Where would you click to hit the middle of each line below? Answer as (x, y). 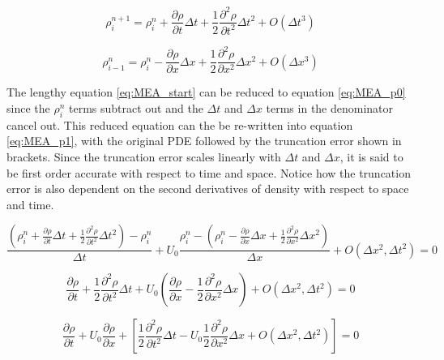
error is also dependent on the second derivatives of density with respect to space (208, 189)
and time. (30, 204)
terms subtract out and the (136, 108)
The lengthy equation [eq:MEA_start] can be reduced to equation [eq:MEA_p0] (206, 92)
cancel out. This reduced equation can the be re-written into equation (180, 124)
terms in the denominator (330, 108)
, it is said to (371, 157)
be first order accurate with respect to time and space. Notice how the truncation (209, 172)
